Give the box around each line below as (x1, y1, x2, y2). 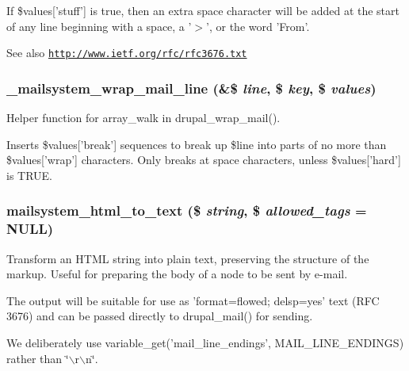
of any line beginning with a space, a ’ (6, 17, 192, 34)
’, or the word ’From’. (206, 17, 310, 34)
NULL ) (6, 219, 54, 239)
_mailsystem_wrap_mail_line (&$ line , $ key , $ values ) (6, 78, 377, 98)
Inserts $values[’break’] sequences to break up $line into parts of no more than (6, 136, 387, 152)
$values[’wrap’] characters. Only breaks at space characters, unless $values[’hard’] (6, 151, 401, 168)
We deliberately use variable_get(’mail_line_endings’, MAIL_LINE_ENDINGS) (6, 334, 404, 350)
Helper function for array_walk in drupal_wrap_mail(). (6, 109, 281, 126)
